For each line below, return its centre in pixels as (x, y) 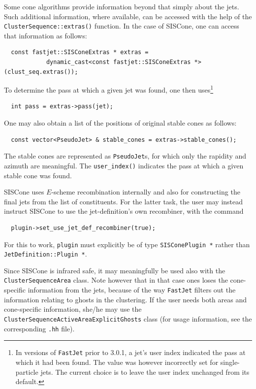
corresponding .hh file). (39, 328)
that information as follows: (46, 35)
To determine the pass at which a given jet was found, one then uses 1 (109, 89)
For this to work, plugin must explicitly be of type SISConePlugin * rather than (127, 244)
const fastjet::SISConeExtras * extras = (80, 52)
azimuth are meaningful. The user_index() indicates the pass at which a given (124, 165)
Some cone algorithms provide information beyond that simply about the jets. (122, 6)
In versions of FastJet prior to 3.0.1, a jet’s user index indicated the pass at (130, 352)
